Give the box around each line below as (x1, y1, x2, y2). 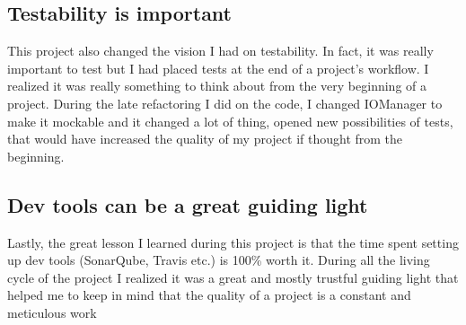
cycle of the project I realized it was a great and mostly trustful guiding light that (7, 268, 459, 286)
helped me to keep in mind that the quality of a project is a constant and (7, 285, 411, 304)
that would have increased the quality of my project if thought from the (7, 129, 403, 148)
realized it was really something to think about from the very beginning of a (7, 76, 426, 95)
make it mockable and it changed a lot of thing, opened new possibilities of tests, (7, 111, 453, 130)
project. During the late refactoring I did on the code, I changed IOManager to (7, 93, 443, 112)
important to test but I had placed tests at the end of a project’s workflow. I (7, 58, 429, 77)
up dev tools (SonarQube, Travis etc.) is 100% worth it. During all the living (7, 250, 430, 269)
